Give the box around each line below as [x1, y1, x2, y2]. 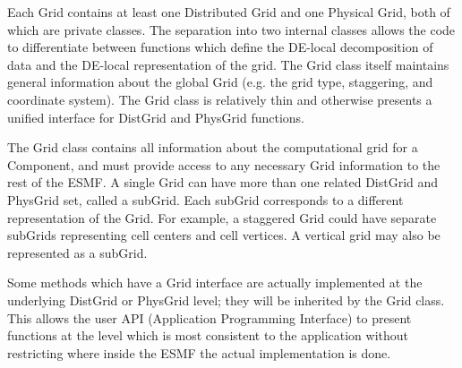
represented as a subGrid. [7, 243, 148, 261]
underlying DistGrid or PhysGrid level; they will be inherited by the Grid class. [7, 290, 445, 309]
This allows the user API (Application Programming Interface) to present [7, 308, 412, 327]
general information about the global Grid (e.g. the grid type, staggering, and [7, 73, 433, 91]
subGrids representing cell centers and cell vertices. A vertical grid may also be [7, 226, 441, 244]
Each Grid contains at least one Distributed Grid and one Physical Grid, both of [7, 3, 450, 21]
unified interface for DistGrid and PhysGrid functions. [7, 107, 304, 126]
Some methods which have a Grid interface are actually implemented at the [7, 273, 423, 292]
